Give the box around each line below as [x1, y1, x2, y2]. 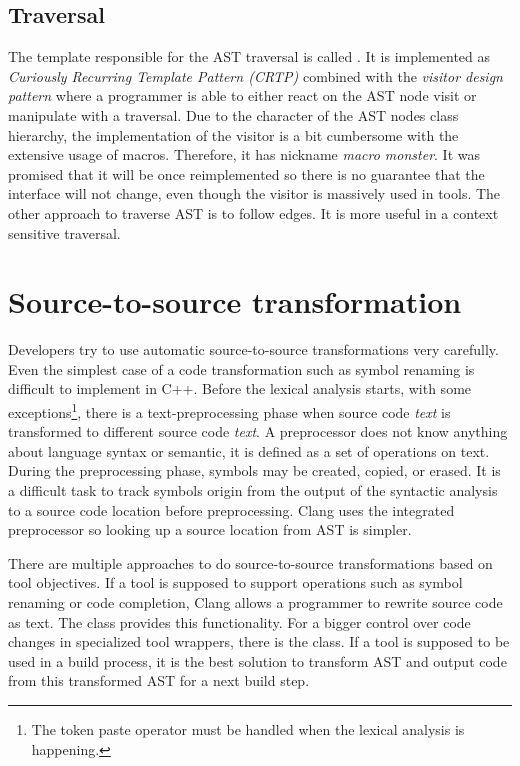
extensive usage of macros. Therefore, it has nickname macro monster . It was [8, 144, 480, 165]
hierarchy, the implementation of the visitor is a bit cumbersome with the [8, 124, 459, 145]
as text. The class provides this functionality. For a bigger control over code [8, 611, 471, 632]
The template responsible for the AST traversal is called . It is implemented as [8, 46, 491, 67]
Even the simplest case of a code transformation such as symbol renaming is [8, 358, 475, 379]
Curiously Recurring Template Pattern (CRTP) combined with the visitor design [8, 65, 503, 86]
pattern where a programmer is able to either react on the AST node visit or [8, 85, 477, 106]
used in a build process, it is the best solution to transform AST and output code [8, 650, 507, 671]
